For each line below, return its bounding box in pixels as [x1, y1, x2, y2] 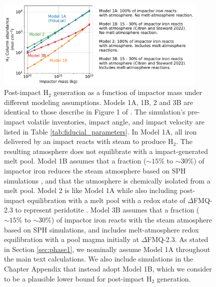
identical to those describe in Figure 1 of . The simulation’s [4, 106, 185, 117]
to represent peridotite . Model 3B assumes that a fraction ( [15, 204, 199, 215]
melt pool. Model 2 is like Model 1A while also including [4, 185, 177, 195]
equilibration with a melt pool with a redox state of [27, 194, 185, 205]
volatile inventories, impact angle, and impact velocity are [27, 116, 205, 126]
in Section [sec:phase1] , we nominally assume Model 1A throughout [4, 243, 210, 254]
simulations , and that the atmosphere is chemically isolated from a [4, 175, 210, 185]
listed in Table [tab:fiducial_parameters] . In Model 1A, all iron [4, 126, 197, 136]
